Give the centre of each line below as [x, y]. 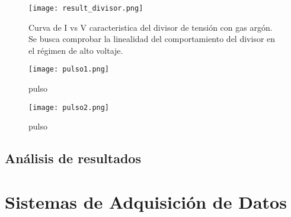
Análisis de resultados [73, 158]
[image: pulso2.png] [69, 107]
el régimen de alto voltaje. [76, 50]
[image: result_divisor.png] [86, 8]
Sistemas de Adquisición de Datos [146, 201]
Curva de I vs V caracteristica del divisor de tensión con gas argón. [151, 27]
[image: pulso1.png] [69, 69]
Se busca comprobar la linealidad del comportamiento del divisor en [152, 39]
